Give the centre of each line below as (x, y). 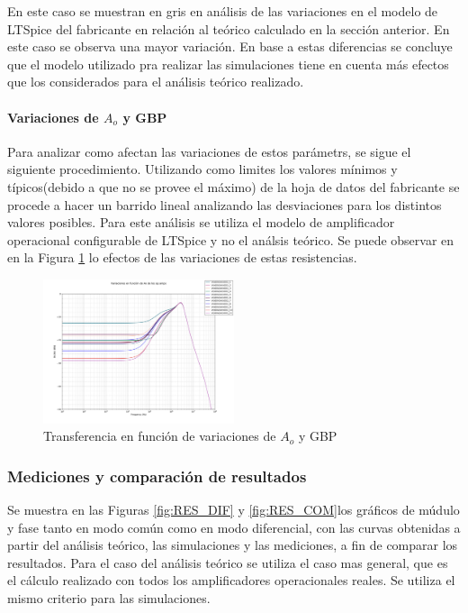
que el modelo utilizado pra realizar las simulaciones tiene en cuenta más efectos (228, 64)
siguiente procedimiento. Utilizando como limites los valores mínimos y (202, 169)
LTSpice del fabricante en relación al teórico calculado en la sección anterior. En (229, 28)
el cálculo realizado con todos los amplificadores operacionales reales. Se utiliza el (231, 580)
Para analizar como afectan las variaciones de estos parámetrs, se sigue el (209, 151)
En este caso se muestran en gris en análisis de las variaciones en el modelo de (223, 11)
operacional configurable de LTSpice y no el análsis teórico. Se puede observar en (231, 239)
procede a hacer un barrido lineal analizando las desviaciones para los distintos (225, 204)
